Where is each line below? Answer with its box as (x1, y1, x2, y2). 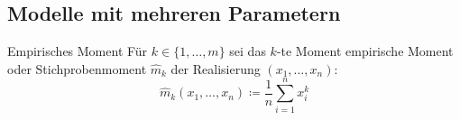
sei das (229, 42, 266, 60)
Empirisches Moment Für (7, 42, 148, 60)
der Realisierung (170, 59, 261, 78)
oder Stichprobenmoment (7, 59, 147, 78)
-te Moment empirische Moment (276, 42, 454, 60)
